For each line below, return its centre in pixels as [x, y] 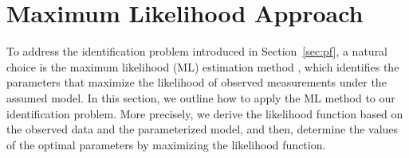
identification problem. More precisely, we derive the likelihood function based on [205, 113]
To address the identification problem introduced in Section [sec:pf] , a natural [197, 51]
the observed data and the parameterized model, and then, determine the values [203, 129]
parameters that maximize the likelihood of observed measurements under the [197, 82]
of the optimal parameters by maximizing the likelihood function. [166, 144]
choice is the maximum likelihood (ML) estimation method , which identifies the [203, 66]
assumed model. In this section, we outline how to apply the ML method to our [201, 97]
